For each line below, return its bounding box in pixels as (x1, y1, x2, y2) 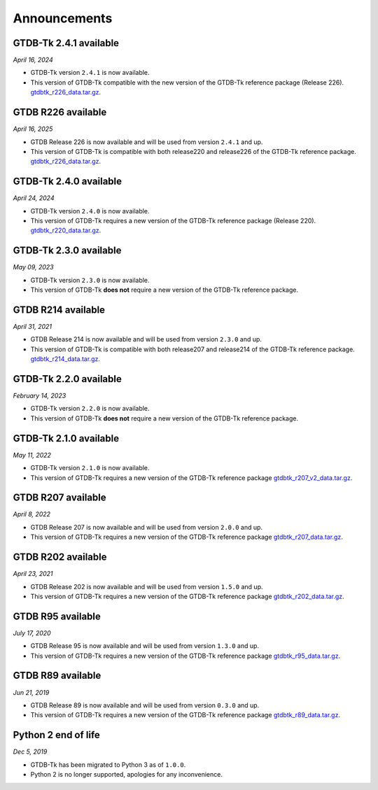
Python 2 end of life (13, 729, 101, 741)
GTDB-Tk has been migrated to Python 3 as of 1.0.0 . (30, 760, 186, 769)
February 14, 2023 (13, 392, 66, 400)
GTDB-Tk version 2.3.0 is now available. (30, 276, 150, 284)
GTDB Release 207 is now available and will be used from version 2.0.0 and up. (30, 523, 262, 531)
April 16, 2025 (13, 125, 53, 133)
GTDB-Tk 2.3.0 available (13, 245, 122, 257)
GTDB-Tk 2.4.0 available (13, 176, 122, 188)
